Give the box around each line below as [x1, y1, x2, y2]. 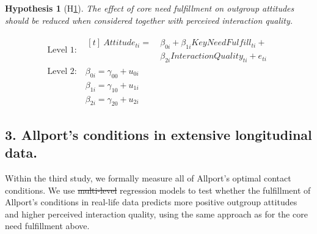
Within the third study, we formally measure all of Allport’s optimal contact [5, 171, 291, 184]
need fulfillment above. [5, 219, 90, 232]
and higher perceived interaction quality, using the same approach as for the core [5, 207, 308, 220]
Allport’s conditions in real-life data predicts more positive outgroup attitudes [5, 196, 297, 208]
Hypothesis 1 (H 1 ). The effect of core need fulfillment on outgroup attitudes [5, 2, 294, 14]
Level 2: [47, 67, 77, 76]
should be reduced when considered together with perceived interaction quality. [5, 13, 293, 26]
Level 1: [47, 46, 77, 55]
